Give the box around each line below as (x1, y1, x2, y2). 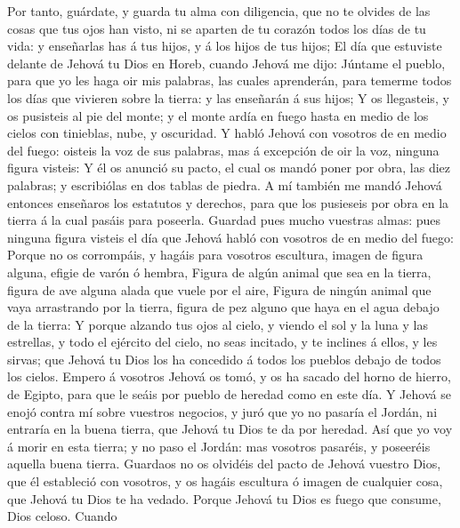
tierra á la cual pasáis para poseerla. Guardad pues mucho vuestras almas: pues (7, 211, 441, 229)
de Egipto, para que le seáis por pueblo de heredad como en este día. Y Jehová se (7, 385, 451, 404)
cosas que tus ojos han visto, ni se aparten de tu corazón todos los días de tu (7, 19, 426, 37)
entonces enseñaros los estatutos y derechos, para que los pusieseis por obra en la (7, 193, 449, 212)
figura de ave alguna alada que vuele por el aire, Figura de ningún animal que (7, 280, 432, 299)
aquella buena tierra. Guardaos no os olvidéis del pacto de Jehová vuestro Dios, (7, 454, 441, 473)
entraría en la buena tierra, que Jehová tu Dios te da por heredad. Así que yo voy (7, 420, 453, 438)
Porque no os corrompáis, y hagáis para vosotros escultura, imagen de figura (7, 245, 424, 264)
